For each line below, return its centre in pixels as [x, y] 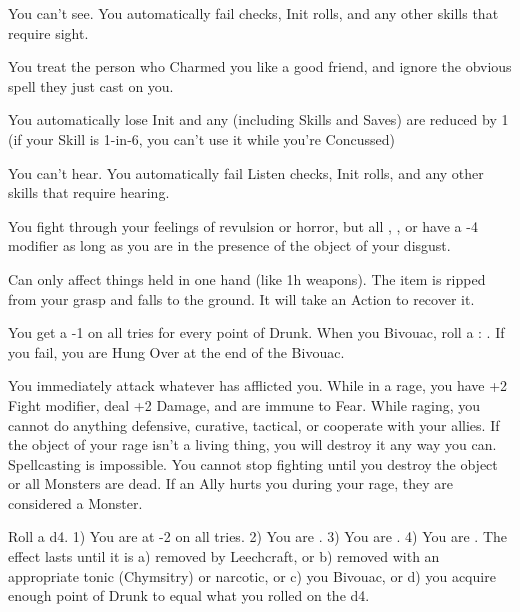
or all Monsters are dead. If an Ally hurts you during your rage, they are [231, 483]
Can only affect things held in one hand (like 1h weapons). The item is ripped [247, 278]
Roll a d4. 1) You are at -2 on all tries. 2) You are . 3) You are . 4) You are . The [257, 536]
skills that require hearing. [89, 192]
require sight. [48, 32]
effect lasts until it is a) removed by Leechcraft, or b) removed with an [224, 556]
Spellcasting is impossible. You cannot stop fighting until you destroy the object [253, 463]
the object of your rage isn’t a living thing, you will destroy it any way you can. [252, 444]
